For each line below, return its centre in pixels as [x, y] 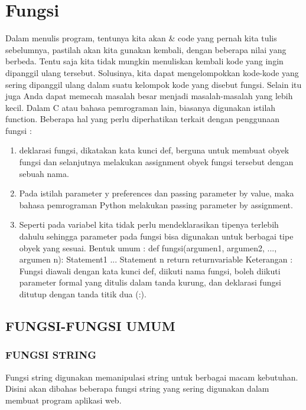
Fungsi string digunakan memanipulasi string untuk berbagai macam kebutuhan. [152, 377]
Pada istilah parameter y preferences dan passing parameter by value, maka [157, 193]
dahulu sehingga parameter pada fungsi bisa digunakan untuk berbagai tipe [156, 236]
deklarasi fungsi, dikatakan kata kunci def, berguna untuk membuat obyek [154, 150]
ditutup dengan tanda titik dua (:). [83, 294]
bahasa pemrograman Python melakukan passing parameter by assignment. [156, 204]
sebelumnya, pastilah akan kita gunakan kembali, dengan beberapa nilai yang [146, 49]
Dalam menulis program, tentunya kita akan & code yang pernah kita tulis [141, 38]
